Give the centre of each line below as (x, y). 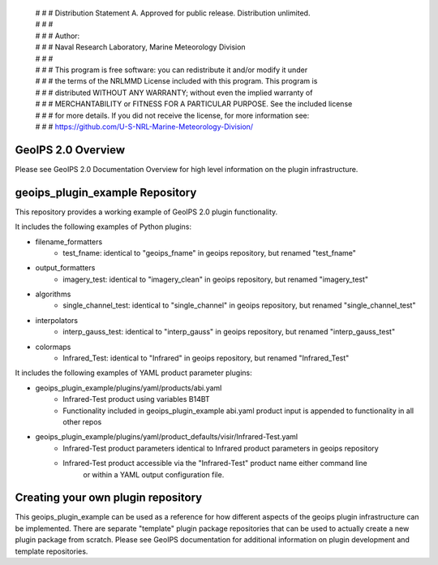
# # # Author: (58, 36)
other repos (82, 421)
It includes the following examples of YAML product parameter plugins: (133, 373)
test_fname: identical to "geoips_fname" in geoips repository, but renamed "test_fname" (210, 252)
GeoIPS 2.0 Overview (70, 150)
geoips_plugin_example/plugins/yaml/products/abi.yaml (129, 388)
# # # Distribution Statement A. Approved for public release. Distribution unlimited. (173, 13)
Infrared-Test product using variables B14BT (136, 399)
